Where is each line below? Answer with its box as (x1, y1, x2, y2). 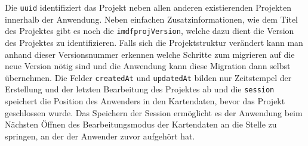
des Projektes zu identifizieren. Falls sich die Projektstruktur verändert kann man (5, 36, 303, 48)
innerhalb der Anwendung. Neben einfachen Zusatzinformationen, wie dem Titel (5, 13, 298, 25)
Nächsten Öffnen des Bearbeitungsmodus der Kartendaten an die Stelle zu (5, 118, 277, 131)
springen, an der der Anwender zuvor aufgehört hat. (5, 129, 195, 142)
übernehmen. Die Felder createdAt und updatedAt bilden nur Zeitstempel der (5, 71, 292, 83)
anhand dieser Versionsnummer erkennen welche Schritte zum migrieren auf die (5, 48, 295, 60)
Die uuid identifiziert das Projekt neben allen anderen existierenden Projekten (5, 1, 291, 13)
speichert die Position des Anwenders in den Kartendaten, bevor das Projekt (5, 95, 285, 107)
